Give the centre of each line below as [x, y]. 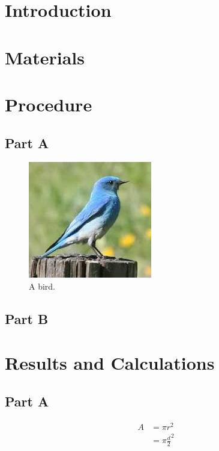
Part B [27, 318]
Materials [45, 57]
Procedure [49, 104]
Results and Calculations [110, 363]
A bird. [42, 286]
